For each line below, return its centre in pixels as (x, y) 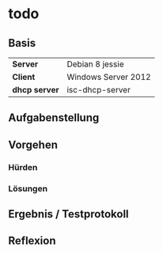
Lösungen (28, 188)
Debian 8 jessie (95, 64)
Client (24, 77)
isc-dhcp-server (99, 90)
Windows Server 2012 (109, 77)
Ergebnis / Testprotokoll (68, 214)
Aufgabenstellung (54, 118)
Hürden (23, 167)
